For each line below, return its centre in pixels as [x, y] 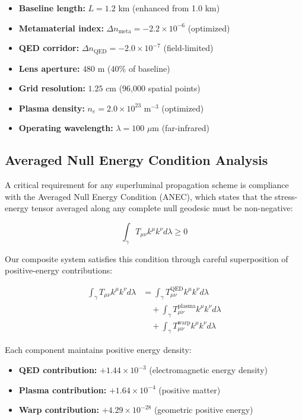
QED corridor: [49, 48]
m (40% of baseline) [134, 68]
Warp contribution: [59, 410]
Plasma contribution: [63, 389]
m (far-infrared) [181, 128]
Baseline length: [52, 8]
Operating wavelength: [66, 128]
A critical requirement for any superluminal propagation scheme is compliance [147, 185]
